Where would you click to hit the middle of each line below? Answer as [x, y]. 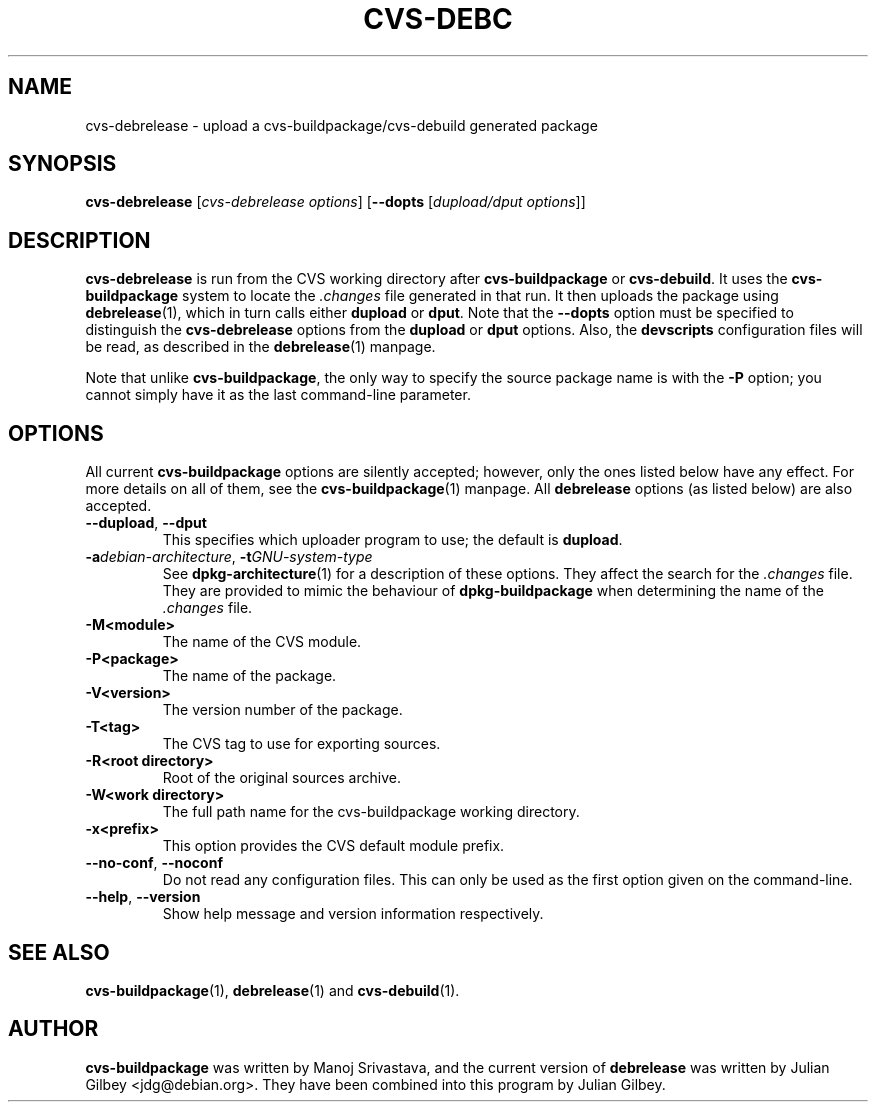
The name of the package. [249, 676]
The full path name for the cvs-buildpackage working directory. [371, 812]
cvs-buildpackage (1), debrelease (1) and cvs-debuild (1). [272, 990]
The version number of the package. [282, 710]
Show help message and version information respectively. [353, 914]
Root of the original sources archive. [281, 778]
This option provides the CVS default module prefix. [333, 846]
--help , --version [143, 897]
